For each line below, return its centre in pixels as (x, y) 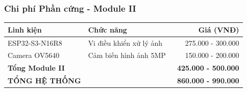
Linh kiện (25, 29)
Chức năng (107, 29)
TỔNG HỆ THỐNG (44, 81)
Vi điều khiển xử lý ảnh (125, 42)
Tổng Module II (36, 68)
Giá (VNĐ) (219, 29)
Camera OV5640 (34, 55)
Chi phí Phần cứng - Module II (70, 8)
